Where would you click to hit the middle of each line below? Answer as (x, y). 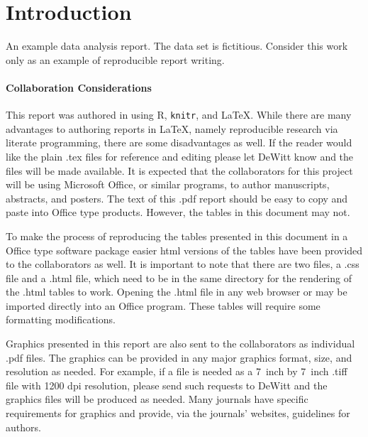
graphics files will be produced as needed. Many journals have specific (157, 399)
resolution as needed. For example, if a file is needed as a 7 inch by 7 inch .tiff (177, 371)
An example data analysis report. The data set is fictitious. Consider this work (177, 46)
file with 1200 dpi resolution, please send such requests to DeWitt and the (167, 385)
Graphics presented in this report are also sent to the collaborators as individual (180, 344)
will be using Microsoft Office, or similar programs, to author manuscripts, (168, 184)
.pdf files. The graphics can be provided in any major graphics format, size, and (179, 357)
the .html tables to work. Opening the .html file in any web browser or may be (177, 292)
